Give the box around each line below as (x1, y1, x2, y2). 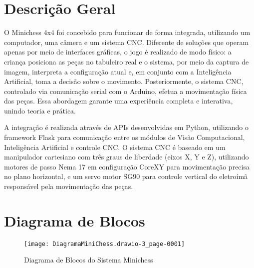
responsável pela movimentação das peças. (4, 181, 133, 191)
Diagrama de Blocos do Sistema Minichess (24, 254, 153, 265)
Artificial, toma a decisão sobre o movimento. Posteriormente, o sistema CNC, (4, 76, 244, 86)
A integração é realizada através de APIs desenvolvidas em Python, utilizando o (4, 122, 249, 132)
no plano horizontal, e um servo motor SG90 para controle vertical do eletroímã (4, 171, 248, 181)
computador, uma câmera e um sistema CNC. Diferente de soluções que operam (4, 36, 249, 47)
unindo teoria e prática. (4, 105, 76, 115)
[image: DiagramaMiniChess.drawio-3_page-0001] (24, 240, 185, 247)
